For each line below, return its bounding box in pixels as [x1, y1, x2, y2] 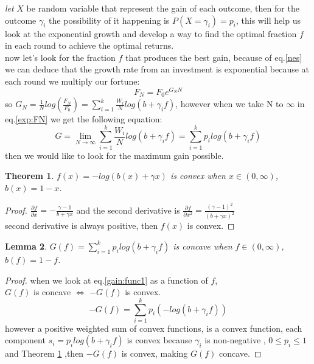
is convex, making [121, 347, 188, 360]
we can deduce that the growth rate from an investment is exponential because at [5, 63, 310, 75]
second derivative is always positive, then [5, 219, 158, 232]
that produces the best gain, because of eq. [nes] [125, 51, 302, 63]
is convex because [127, 334, 192, 346]
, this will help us [236, 13, 301, 26]
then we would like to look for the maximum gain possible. [5, 149, 224, 161]
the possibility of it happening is [49, 13, 170, 26]
